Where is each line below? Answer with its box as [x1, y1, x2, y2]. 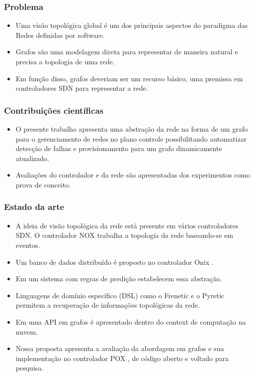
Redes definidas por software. [15, 29, 105, 40]
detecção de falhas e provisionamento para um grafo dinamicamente [15, 143, 222, 154]
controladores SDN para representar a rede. [15, 83, 148, 93]
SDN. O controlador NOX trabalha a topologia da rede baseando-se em [15, 230, 234, 240]
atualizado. [15, 153, 49, 163]
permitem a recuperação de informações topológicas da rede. [15, 300, 200, 310]
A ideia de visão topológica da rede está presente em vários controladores [15, 220, 239, 230]
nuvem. [15, 326, 38, 337]
